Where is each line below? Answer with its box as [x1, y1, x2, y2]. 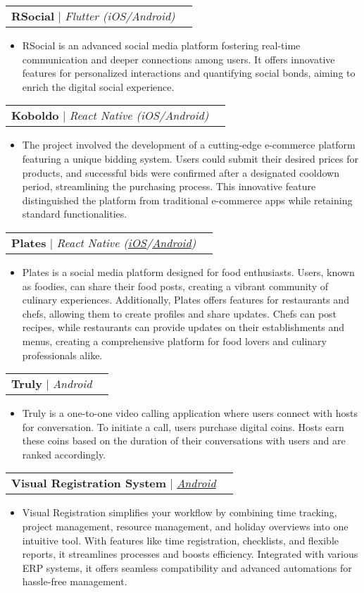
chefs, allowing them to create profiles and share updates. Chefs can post [22, 306, 337, 320]
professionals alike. [22, 347, 103, 362]
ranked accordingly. [22, 447, 106, 461]
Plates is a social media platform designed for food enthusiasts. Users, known [22, 264, 355, 279]
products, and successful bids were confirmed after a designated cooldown [22, 165, 339, 180]
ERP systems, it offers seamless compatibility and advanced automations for [22, 560, 352, 575]
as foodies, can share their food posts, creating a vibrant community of [22, 278, 328, 293]
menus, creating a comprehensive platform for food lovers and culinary [22, 333, 327, 348]
